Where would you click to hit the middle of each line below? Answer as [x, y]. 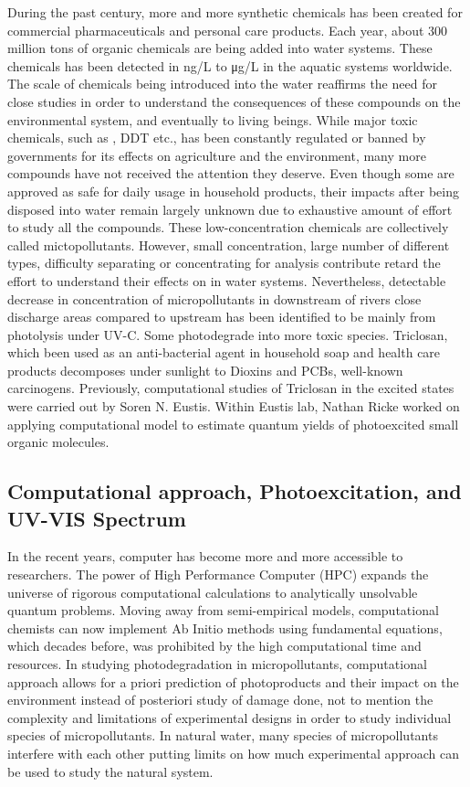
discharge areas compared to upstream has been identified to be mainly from [222, 317]
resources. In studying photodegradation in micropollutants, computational [217, 664]
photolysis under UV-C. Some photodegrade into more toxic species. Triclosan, [228, 334]
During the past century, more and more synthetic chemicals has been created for [235, 12]
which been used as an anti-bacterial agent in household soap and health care [224, 352]
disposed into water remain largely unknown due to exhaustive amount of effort [230, 209]
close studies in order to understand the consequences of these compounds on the [234, 101]
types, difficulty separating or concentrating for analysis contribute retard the [224, 263]
